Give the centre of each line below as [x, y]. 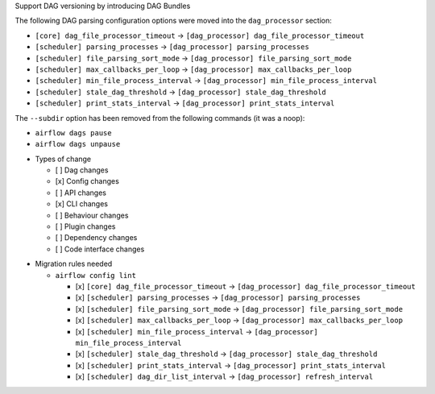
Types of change [63, 159]
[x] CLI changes [82, 204]
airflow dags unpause [78, 144]
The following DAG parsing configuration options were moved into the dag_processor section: [173, 21]
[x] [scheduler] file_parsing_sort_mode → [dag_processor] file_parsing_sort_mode [239, 309]
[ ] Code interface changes [100, 249]
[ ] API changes [81, 193]
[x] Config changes [87, 181]
